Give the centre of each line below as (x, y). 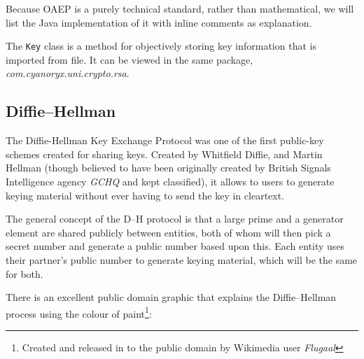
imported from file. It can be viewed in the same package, (129, 59)
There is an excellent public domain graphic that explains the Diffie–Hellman (171, 297)
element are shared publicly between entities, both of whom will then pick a (168, 232)
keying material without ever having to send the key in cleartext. (145, 195)
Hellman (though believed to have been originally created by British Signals (168, 168)
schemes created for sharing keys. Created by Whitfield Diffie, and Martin (164, 154)
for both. (24, 273)
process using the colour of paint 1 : (79, 312)
